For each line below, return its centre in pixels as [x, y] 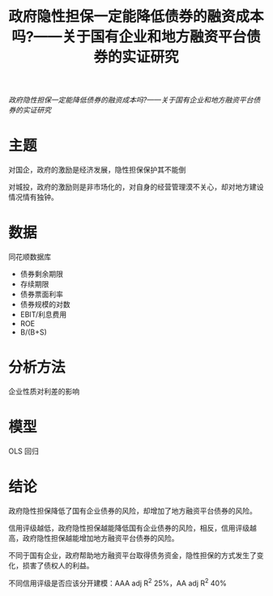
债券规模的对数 [45, 304]
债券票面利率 [41, 294]
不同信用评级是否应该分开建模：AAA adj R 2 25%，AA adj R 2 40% [117, 582]
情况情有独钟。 [33, 197]
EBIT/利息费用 [43, 315]
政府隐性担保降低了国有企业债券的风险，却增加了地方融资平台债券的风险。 [132, 510]
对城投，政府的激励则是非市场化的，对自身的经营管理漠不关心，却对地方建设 [136, 187]
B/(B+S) [33, 332]
